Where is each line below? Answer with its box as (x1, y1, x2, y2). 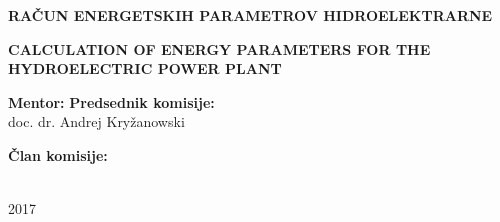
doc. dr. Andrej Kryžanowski (8, 111, 185, 132)
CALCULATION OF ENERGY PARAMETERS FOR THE (8, 38, 431, 59)
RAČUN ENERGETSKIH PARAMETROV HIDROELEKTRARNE (8, 5, 493, 25)
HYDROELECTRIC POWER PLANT (8, 58, 282, 79)
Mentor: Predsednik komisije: (8, 91, 215, 112)
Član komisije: (8, 144, 108, 165)
